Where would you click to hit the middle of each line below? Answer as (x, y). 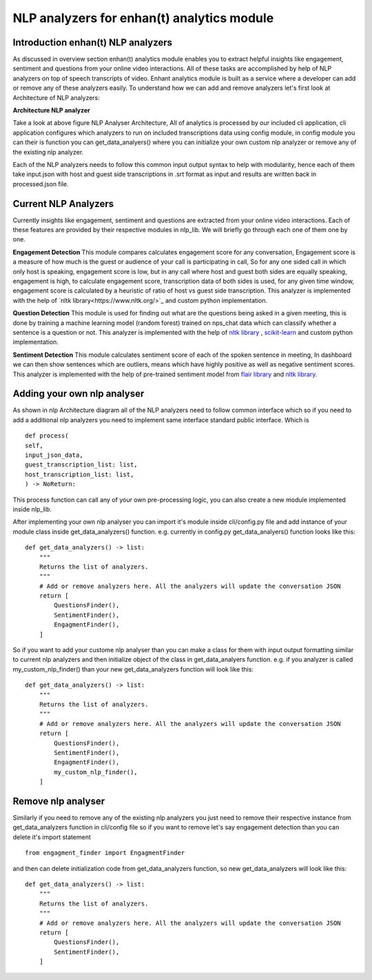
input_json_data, (54, 455)
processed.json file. (41, 184)
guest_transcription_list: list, (81, 465)
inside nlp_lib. (32, 509)
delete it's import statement (52, 837)
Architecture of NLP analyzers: (56, 97)
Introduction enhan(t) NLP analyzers (92, 42)
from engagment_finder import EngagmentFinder (105, 853)
